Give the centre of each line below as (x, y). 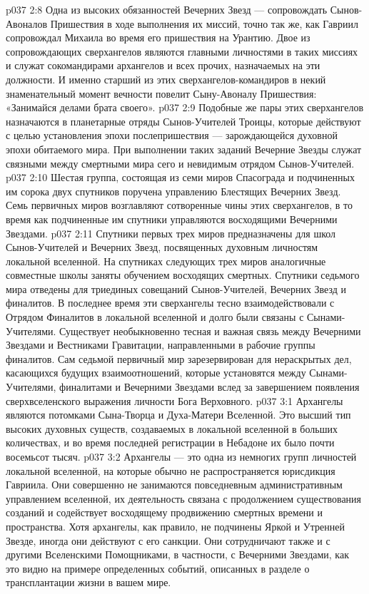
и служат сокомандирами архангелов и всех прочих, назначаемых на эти (163, 65)
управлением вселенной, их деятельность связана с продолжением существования (184, 498)
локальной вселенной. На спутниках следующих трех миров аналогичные (166, 261)
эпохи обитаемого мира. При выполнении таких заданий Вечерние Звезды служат (184, 149)
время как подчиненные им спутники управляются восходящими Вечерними (172, 219)
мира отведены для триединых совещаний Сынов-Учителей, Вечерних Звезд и (176, 288)
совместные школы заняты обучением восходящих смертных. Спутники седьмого (183, 275)
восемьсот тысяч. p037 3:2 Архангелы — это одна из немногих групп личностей (181, 456)
